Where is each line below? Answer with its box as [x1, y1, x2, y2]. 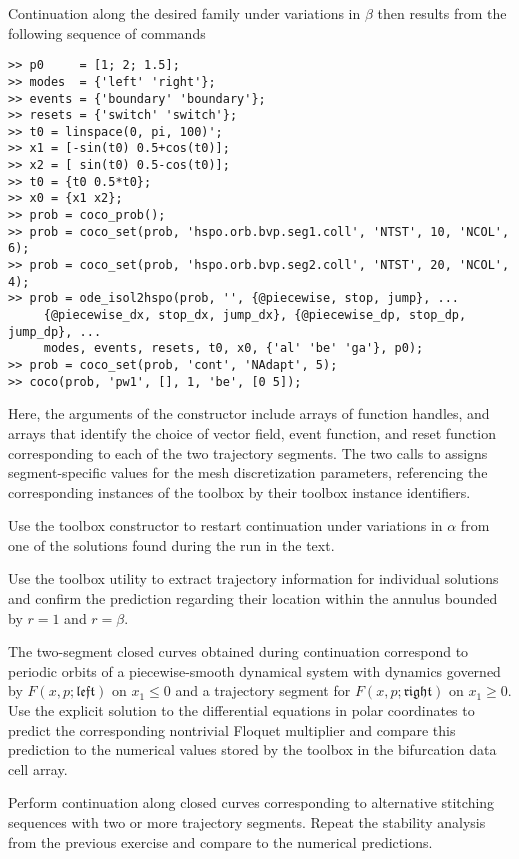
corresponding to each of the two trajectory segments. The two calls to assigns [8, 442, 488, 463]
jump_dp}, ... [8, 324, 102, 339]
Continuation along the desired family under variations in [8, 3, 361, 23]
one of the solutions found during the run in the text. [8, 534, 335, 555]
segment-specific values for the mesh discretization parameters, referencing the [8, 462, 488, 483]
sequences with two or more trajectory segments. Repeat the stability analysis [8, 812, 486, 832]
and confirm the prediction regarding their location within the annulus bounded [8, 588, 498, 609]
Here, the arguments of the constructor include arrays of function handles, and [8, 403, 490, 424]
